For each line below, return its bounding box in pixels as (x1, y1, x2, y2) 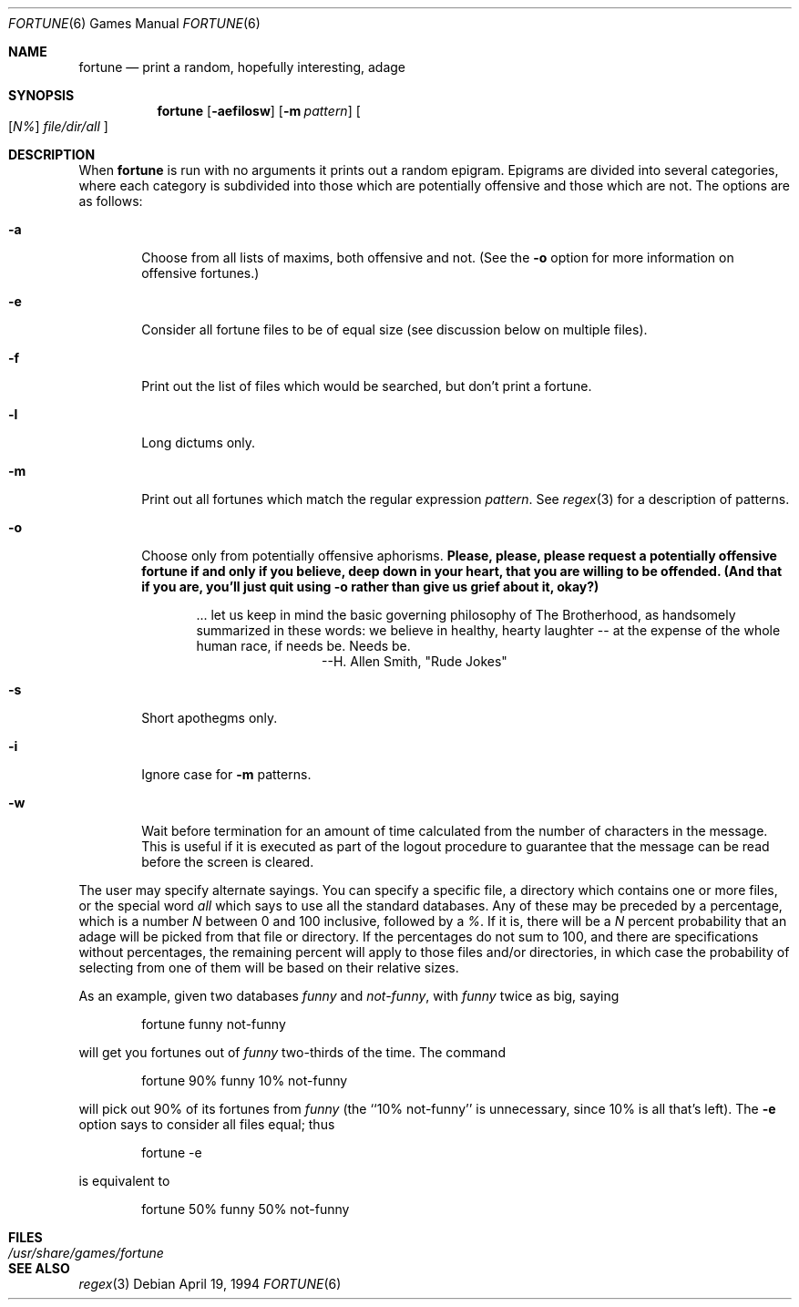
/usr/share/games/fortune (8, 1245, 164, 1261)
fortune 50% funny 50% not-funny (141, 1201, 350, 1217)
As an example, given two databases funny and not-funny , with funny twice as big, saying (78, 988, 620, 1003)
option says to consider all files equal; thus (78, 1117, 335, 1132)
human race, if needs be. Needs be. (196, 638, 411, 653)
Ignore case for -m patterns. (141, 767, 312, 782)
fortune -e (141, 1145, 202, 1160)
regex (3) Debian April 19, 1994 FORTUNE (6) (78, 1276, 342, 1292)
